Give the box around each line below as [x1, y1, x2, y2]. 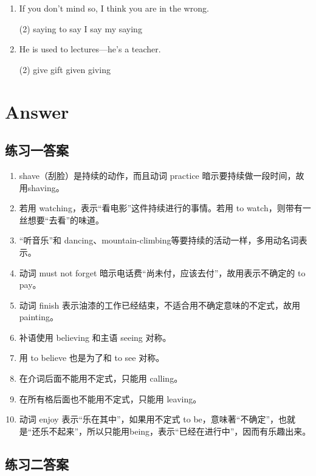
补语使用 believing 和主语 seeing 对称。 [19, 331, 171, 343]
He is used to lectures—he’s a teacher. [19, 43, 161, 55]
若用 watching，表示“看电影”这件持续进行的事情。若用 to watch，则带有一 [19, 201, 311, 214]
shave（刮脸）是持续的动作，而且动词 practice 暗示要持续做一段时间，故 [19, 169, 304, 181]
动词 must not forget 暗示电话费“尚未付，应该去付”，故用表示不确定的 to [19, 266, 306, 279]
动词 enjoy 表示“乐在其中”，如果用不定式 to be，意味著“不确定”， [19, 413, 278, 425]
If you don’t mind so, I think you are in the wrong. [19, 2, 209, 14]
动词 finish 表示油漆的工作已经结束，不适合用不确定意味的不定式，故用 [19, 298, 300, 311]
